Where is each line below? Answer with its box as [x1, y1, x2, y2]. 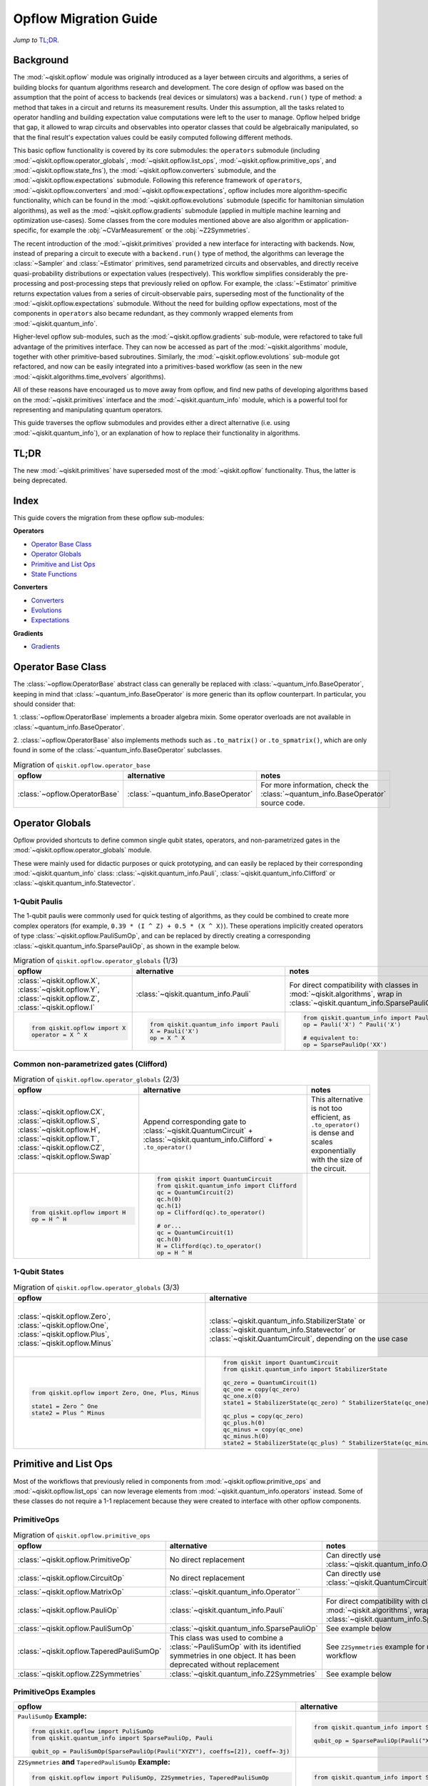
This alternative [310, 1094, 363, 1104]
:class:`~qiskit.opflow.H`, [17, 1124, 101, 1134]
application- [313, 216, 350, 224]
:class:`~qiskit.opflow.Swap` [17, 1151, 112, 1161]
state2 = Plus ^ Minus [31, 1409, 105, 1417]
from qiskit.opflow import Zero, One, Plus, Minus [31, 1389, 200, 1397]
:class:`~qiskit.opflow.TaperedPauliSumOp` [17, 1646, 162, 1656]
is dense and [310, 1128, 355, 1138]
